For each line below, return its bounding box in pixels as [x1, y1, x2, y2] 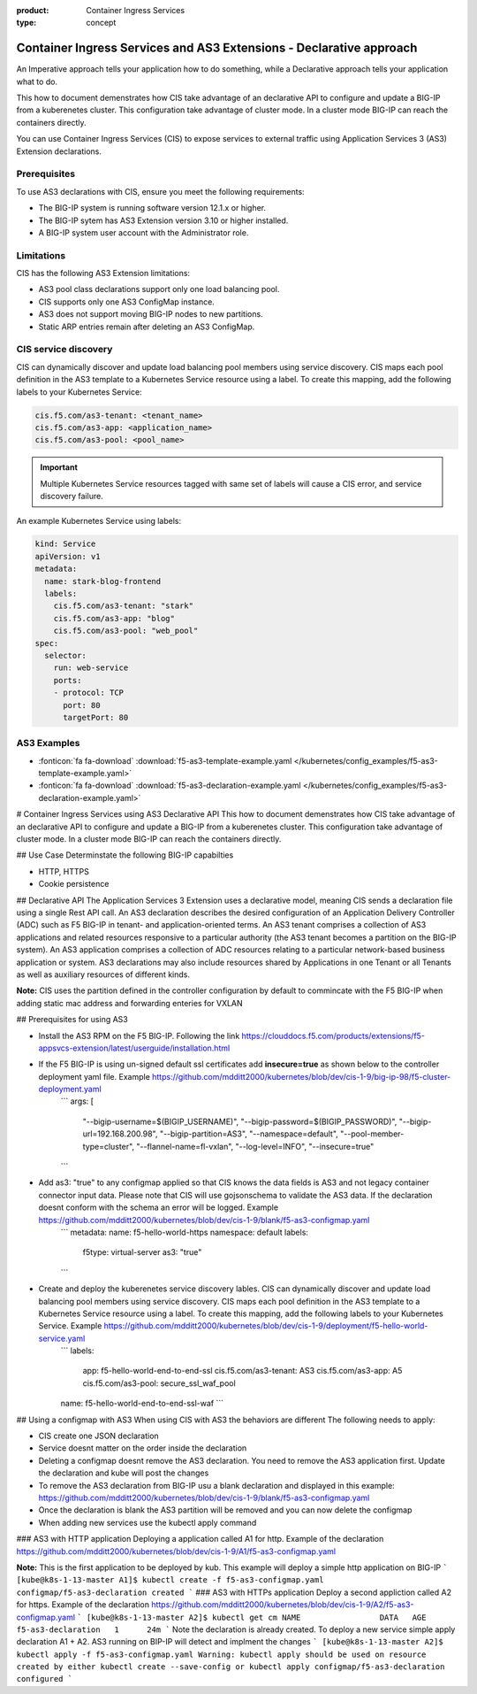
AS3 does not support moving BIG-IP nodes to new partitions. [38, 309, 264, 320]
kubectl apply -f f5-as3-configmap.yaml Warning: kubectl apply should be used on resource [16, 1649, 427, 1659]
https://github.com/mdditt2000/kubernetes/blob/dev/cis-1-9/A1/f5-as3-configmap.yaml [16, 1545, 336, 1557]
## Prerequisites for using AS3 [16, 1014, 128, 1025]
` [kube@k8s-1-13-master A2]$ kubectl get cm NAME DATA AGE [76, 1612, 427, 1622]
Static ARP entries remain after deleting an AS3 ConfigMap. [38, 321, 255, 332]
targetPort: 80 [63, 712, 129, 722]
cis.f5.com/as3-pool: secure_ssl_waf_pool [82, 1377, 236, 1389]
